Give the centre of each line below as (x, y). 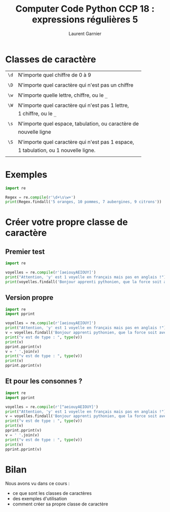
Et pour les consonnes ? (44, 381)
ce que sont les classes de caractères (52, 493)
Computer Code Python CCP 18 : (85, 9)
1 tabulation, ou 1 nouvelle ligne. (57, 150)
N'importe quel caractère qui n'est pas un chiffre (76, 85)
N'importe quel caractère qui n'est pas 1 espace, (76, 142)
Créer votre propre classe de (67, 222)
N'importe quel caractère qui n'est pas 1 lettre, (73, 105)
